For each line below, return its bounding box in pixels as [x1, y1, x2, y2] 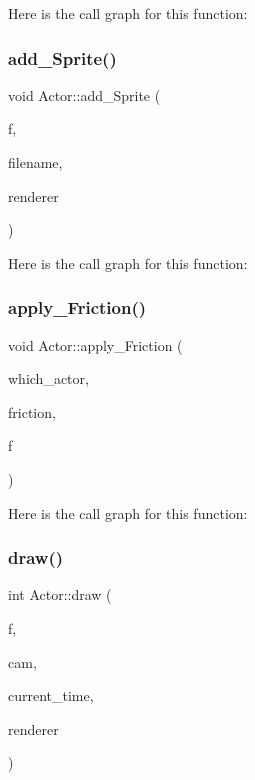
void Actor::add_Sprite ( [8, 84, 161, 105]
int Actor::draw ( [8, 584, 112, 605]
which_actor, [8, 368, 89, 389]
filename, [8, 152, 63, 172]
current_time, [8, 685, 94, 706]
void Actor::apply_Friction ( [8, 334, 183, 355]
